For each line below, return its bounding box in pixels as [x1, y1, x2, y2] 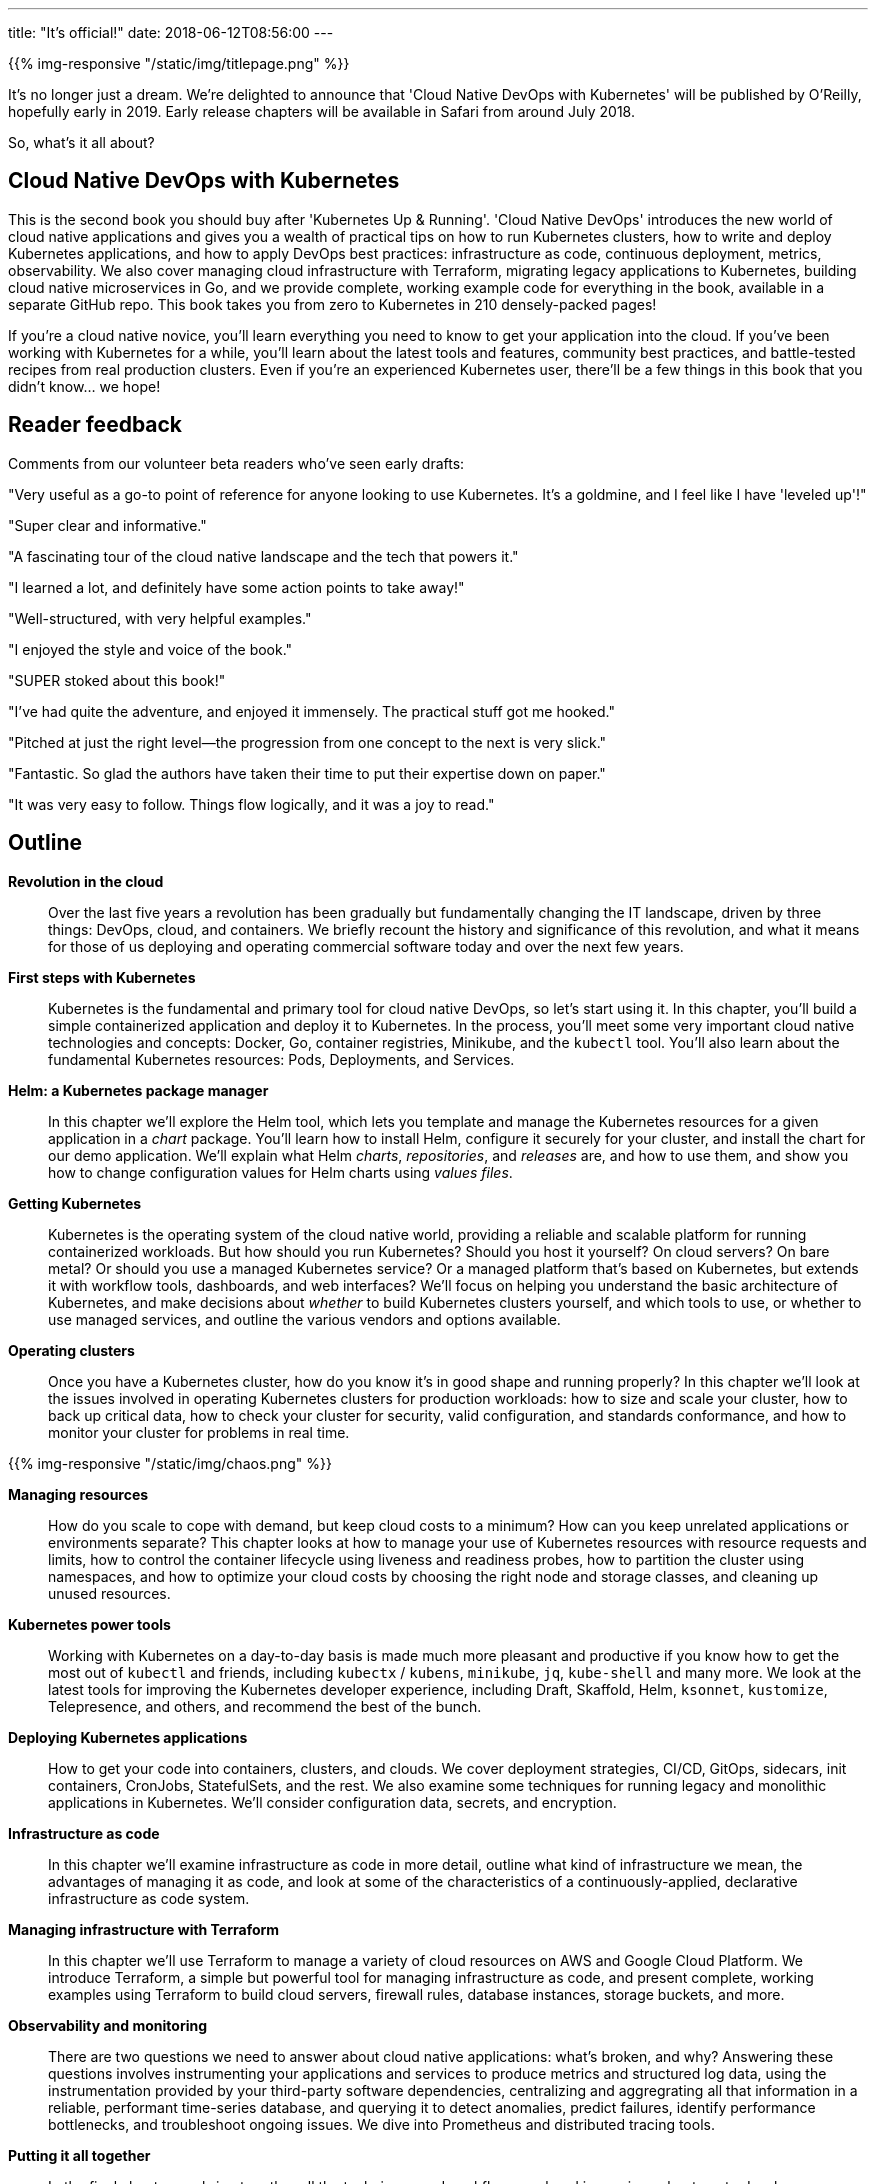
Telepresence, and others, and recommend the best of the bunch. [48, 1697, 482, 1715]
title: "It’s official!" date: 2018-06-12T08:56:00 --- [8, 24, 334, 41]
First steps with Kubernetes [8, 968, 196, 986]
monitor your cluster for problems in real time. [48, 1423, 350, 1441]
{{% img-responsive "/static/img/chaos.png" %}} [8, 1454, 332, 1472]
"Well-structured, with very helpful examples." [8, 609, 312, 627]
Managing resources [8, 1485, 149, 1503]
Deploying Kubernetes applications [8, 1728, 248, 1746]
